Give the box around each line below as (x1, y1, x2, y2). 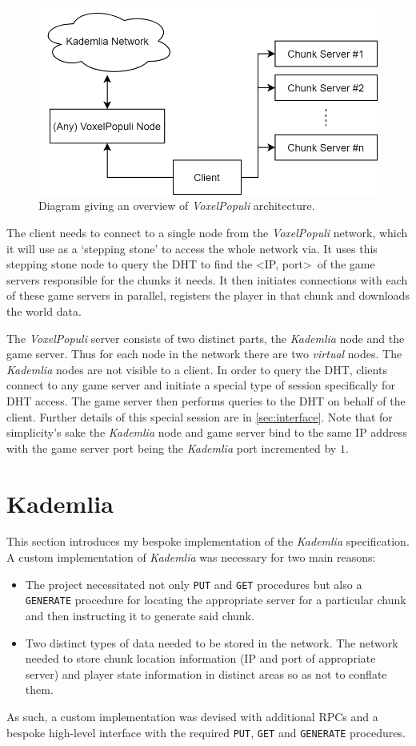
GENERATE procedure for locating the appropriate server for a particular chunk (25, 591, 406, 608)
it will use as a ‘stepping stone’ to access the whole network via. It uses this (6, 240, 378, 256)
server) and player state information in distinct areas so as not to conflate (25, 665, 387, 682)
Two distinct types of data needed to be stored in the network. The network (25, 634, 398, 651)
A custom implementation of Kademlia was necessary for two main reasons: (6, 549, 376, 566)
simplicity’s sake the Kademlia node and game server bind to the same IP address (6, 424, 407, 441)
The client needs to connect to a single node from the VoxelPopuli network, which (6, 224, 408, 241)
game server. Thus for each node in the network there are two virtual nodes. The (6, 345, 402, 362)
